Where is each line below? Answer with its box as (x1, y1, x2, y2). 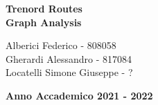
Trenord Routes (6, 1, 82, 15)
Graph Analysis (6, 15, 82, 29)
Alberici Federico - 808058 (6, 38, 116, 52)
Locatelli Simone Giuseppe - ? (6, 65, 133, 79)
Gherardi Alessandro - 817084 (6, 51, 132, 66)
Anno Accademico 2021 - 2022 (6, 88, 153, 102)
